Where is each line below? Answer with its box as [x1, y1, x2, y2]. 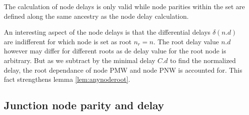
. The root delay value [153, 36, 219, 46]
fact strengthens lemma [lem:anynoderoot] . [4, 74, 131, 84]
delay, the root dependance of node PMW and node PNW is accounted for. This [4, 64, 242, 75]
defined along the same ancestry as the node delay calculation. [4, 11, 189, 21]
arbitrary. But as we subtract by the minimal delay [4, 55, 156, 65]
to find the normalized [170, 55, 236, 65]
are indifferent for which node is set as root [4, 36, 132, 46]
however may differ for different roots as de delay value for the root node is [4, 46, 226, 56]
